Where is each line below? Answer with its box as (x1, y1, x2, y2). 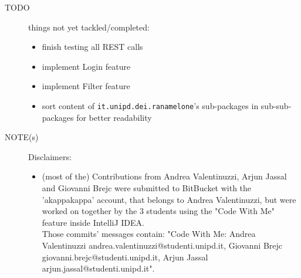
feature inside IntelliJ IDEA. (42, 216, 144, 228)
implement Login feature (42, 60, 131, 72)
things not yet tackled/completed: (28, 21, 150, 33)
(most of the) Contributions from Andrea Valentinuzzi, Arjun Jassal (42, 170, 287, 182)
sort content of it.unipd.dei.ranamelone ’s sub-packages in (42, 99, 259, 111)
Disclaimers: (28, 150, 72, 162)
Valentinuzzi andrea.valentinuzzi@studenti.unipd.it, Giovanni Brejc (42, 239, 283, 251)
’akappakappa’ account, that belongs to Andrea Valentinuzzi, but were (42, 193, 296, 205)
